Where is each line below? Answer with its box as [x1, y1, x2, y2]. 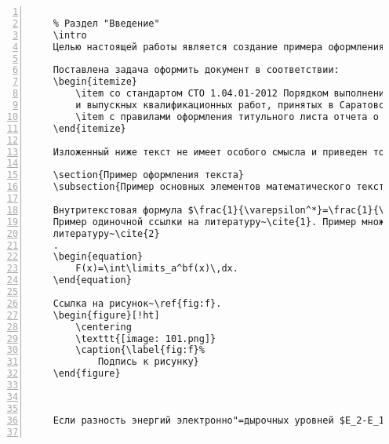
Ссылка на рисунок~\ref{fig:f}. [53, 297, 222, 309]
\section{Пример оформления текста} [53, 169, 245, 181]
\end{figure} [53, 368, 121, 380]
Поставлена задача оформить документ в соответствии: [53, 64, 340, 76]
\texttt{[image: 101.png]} [75, 333, 216, 344]
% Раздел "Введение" [53, 17, 160, 29]
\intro [53, 29, 87, 41]
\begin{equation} [53, 251, 144, 263]
